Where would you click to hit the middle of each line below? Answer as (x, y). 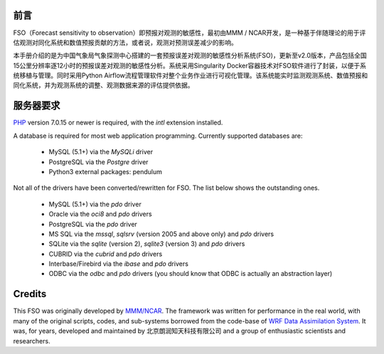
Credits (30, 294)
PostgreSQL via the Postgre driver (98, 162)
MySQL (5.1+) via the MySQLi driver (101, 152)
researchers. (32, 340)
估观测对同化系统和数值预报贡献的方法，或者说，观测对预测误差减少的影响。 (125, 42)
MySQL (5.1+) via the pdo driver (95, 204)
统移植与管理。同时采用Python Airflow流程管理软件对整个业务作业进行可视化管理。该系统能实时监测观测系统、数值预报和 (191, 75)
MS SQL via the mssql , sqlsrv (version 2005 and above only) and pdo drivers (161, 234)
